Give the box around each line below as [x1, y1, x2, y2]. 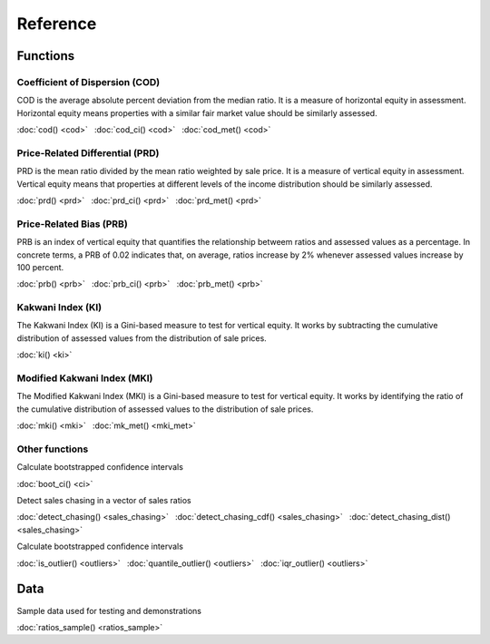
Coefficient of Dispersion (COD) [16, 75, 161, 88]
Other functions [16, 443, 89, 455]
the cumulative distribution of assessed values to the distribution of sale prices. [16, 404, 314, 415]
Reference [16, 14, 97, 34]
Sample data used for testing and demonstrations [16, 605, 201, 616]
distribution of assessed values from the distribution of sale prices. [16, 332, 267, 344]
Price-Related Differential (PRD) [16, 146, 160, 159]
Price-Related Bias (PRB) [16, 218, 129, 230]
